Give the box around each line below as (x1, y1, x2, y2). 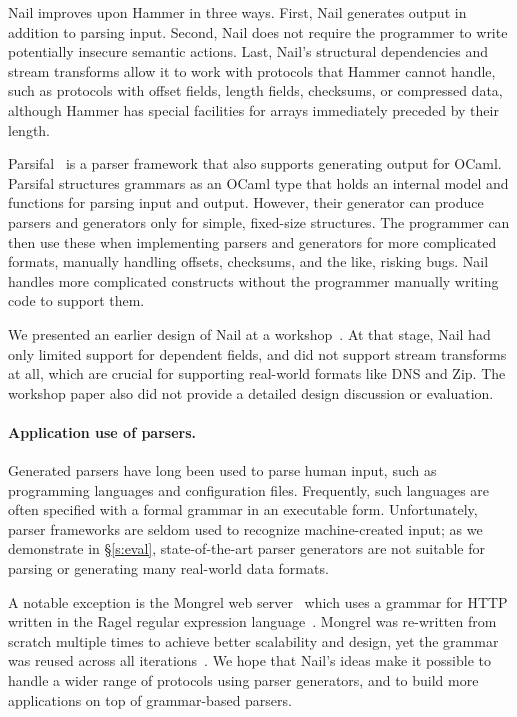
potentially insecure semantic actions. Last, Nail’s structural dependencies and (8, 41, 488, 62)
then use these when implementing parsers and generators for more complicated (8, 231, 497, 252)
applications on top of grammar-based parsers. (8, 689, 292, 710)
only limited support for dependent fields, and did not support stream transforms (8, 343, 507, 364)
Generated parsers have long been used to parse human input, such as (8, 460, 437, 481)
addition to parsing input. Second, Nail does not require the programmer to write (8, 21, 508, 42)
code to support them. (8, 290, 145, 311)
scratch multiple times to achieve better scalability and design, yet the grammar (8, 630, 499, 651)
